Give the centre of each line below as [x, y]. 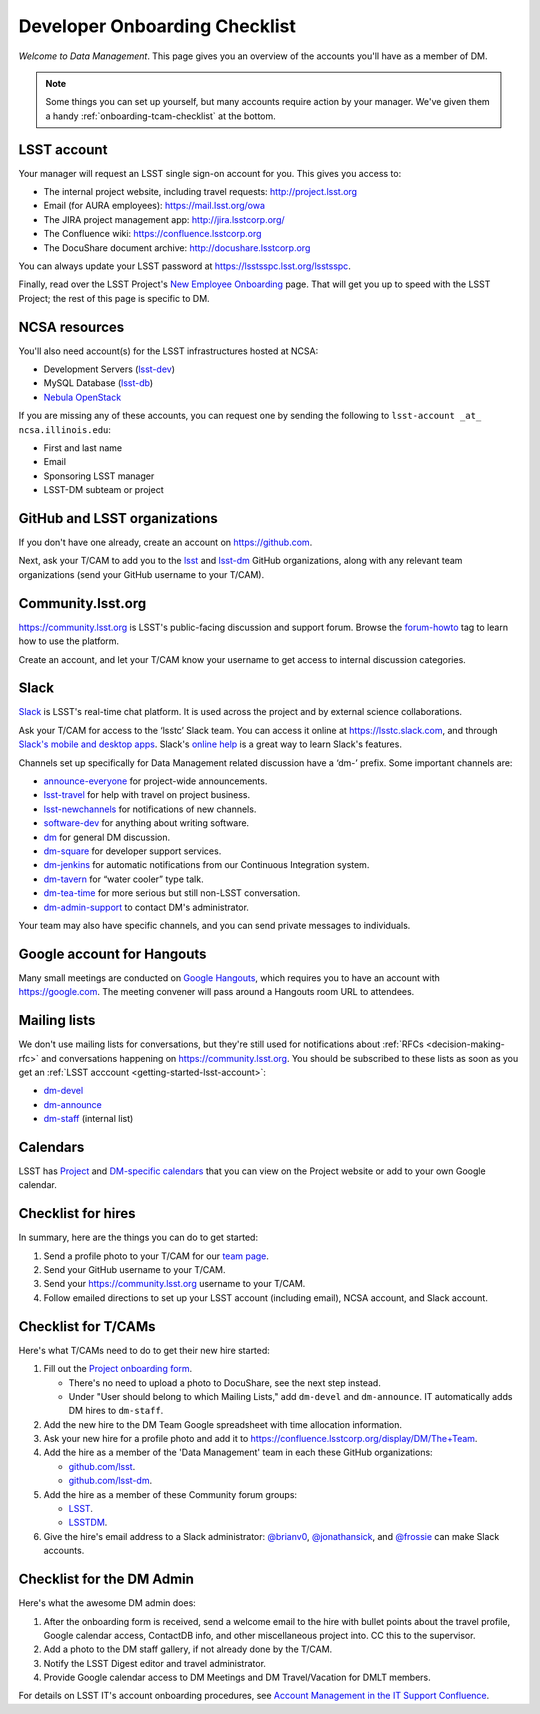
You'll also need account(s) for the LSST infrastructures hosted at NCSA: [168, 351]
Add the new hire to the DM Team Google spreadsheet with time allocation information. [223, 1424]
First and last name [83, 448]
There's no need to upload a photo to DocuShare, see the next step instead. [225, 1382]
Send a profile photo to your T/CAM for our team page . [156, 1256]
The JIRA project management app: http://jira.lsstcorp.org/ [164, 219]
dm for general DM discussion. [106, 837]
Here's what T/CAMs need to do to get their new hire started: [144, 1350]
